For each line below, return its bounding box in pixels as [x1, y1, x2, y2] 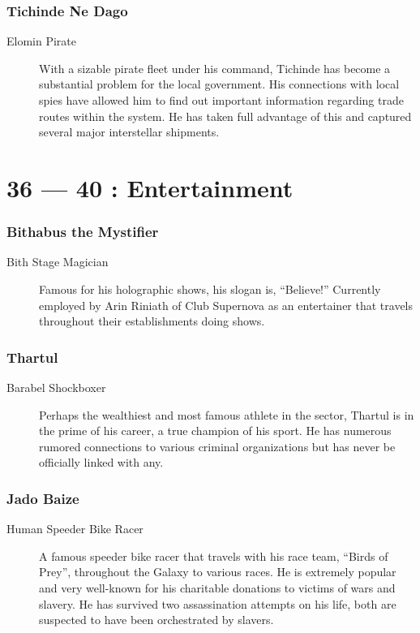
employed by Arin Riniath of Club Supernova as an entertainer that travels [39, 296, 414, 313]
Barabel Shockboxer [6, 378, 106, 395]
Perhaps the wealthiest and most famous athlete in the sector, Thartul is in [39, 406, 414, 423]
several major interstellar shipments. [39, 123, 220, 140]
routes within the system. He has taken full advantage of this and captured [39, 107, 412, 124]
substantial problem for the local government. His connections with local [39, 75, 400, 93]
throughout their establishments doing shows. [39, 312, 265, 329]
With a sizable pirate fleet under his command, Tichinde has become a [39, 59, 391, 76]
